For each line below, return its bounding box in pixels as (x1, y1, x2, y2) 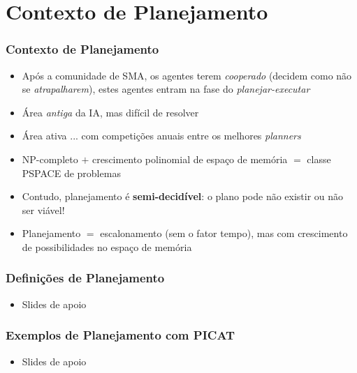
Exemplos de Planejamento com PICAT (6, 326, 235, 344)
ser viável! (22, 202, 65, 217)
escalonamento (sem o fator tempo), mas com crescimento (100, 226, 348, 241)
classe (307, 151, 331, 166)
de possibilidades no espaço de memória (22, 239, 192, 254)
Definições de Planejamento (6, 269, 165, 287)
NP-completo (22, 151, 78, 166)
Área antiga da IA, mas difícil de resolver (22, 105, 199, 119)
